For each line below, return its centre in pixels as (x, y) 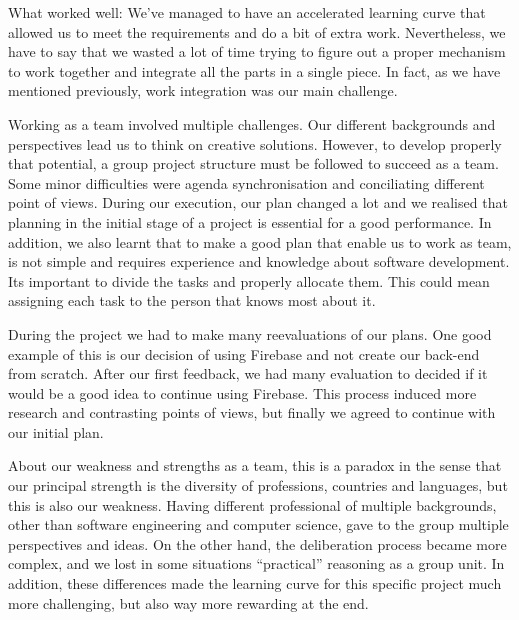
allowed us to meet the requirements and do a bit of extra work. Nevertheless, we (257, 31)
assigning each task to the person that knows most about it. (192, 300)
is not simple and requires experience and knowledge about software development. (259, 261)
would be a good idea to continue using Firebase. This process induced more (242, 392)
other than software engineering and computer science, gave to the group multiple (258, 524)
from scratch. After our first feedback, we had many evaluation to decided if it (248, 373)
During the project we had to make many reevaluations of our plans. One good (250, 333)
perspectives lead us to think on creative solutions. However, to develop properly (255, 143)
